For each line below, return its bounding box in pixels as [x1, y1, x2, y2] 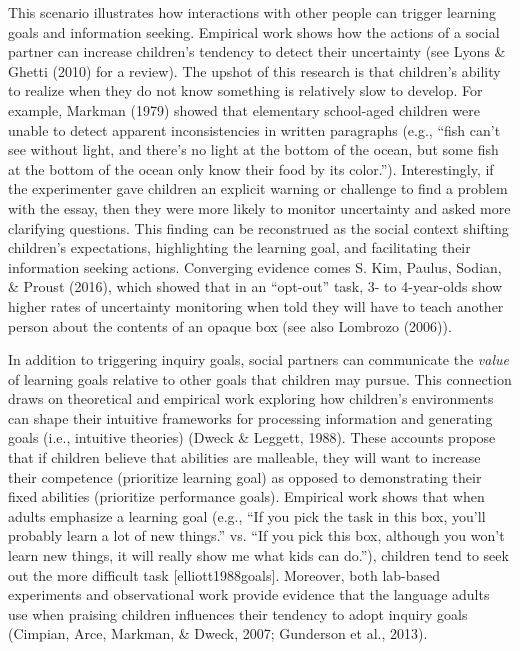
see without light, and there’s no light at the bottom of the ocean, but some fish [8, 139, 499, 160]
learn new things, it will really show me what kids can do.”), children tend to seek [8, 545, 509, 566]
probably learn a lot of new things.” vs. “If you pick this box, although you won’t [8, 525, 505, 546]
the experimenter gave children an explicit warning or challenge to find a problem [8, 178, 508, 199]
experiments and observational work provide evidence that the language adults [8, 584, 490, 605]
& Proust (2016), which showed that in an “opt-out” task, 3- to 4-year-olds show [8, 276, 503, 297]
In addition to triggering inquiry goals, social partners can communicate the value [8, 349, 509, 370]
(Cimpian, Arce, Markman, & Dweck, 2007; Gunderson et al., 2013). [8, 623, 428, 644]
